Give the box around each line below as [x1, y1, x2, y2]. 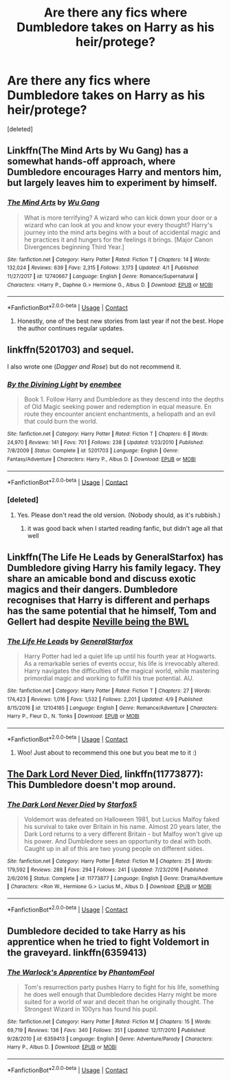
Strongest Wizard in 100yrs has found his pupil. [23, 1005, 158, 1014]
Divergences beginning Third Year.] [23, 242, 125, 251]
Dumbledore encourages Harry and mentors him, [7, 167, 222, 178]
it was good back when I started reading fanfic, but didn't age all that [27, 524, 223, 532]
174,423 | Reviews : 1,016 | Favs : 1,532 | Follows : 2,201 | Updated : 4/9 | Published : [7, 695, 204, 703]
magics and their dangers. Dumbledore [7, 583, 178, 595]
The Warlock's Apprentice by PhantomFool [7, 967, 155, 977]
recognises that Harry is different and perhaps [7, 594, 210, 606]
